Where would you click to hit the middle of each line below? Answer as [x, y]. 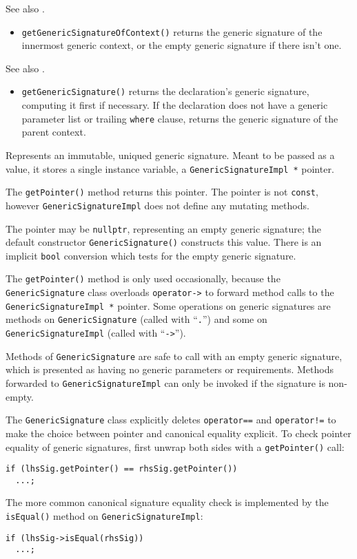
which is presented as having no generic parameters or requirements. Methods [170, 369]
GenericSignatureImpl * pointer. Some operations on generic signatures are [168, 305]
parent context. [54, 132]
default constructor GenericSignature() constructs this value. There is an [164, 242]
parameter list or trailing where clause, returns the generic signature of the [180, 118]
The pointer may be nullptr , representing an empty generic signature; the [164, 228]
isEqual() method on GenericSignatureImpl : [104, 516]
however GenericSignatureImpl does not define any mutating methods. [157, 205]
